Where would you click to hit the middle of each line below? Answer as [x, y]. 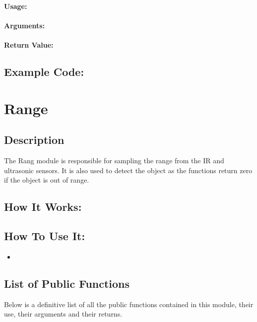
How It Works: [43, 207]
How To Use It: [45, 236]
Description [34, 140]
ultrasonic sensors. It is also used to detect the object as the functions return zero [128, 170]
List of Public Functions [67, 283]
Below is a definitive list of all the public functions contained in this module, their [129, 304]
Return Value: [29, 45]
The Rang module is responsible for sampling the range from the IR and [114, 161]
